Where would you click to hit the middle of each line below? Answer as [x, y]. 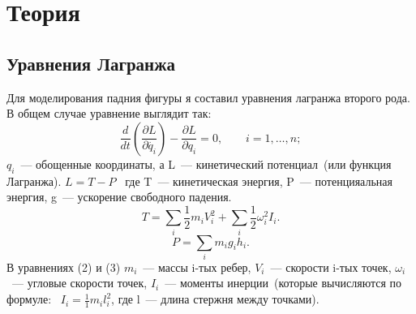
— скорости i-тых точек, [331, 267]
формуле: [29, 299]
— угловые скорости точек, [79, 283]
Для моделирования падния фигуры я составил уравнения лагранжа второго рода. [208, 97]
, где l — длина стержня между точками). [215, 299]
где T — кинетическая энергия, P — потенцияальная [259, 181]
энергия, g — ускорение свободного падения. [119, 197]
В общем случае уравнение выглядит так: [109, 113]
